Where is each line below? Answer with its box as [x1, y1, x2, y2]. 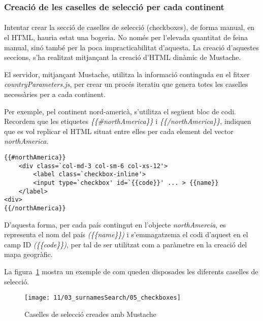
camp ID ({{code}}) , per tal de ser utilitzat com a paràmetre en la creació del [4, 239, 247, 249]
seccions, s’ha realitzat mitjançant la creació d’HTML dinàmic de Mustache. [4, 52, 241, 62]
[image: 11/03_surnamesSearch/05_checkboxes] [24, 294, 181, 302]
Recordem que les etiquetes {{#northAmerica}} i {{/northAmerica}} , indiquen [4, 116, 251, 126]
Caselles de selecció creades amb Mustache [24, 308, 156, 319]
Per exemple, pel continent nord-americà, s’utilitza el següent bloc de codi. [4, 106, 237, 116]
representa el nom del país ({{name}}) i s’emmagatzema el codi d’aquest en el [4, 229, 248, 240]
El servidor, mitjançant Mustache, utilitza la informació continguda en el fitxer [4, 69, 250, 79]
